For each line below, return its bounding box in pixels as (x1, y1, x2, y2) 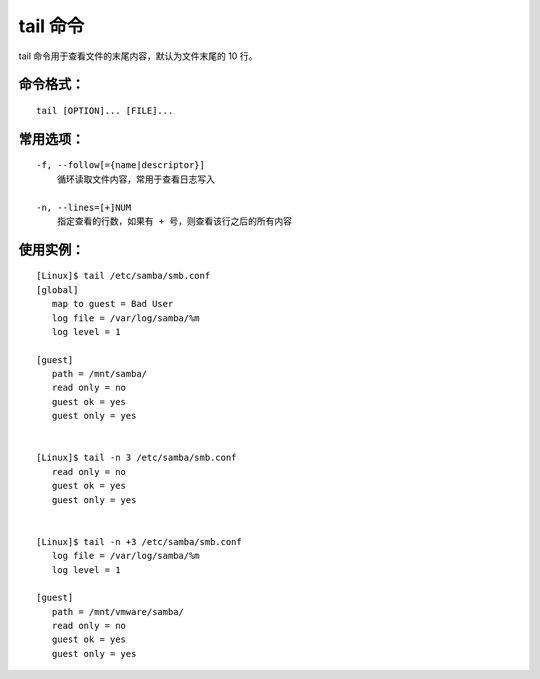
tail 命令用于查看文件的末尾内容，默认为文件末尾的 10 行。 (18, 50, 258, 62)
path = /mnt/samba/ (51, 368, 148, 380)
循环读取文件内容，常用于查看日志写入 (56, 173, 215, 185)
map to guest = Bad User (51, 298, 174, 310)
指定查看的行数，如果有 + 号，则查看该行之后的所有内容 (56, 215, 292, 227)
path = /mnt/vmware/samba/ (51, 606, 185, 617)
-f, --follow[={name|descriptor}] (36, 160, 205, 171)
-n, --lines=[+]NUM (36, 201, 132, 213)
